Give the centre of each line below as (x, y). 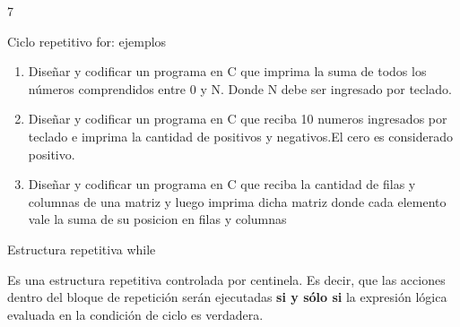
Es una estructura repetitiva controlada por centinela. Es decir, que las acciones (226, 279)
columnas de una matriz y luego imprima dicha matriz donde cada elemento (237, 201)
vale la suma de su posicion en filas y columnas (157, 219)
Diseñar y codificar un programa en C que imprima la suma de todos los (227, 71)
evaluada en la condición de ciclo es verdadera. (135, 314)
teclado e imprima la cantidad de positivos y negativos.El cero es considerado (240, 136)
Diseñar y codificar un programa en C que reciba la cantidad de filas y (222, 184)
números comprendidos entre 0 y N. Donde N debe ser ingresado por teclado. (240, 88)
